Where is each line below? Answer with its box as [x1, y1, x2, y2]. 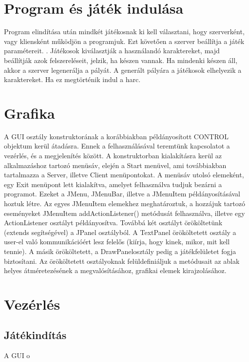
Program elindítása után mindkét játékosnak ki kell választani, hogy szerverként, [4, 26, 245, 37]
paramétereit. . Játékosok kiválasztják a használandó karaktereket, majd [4, 45, 220, 56]
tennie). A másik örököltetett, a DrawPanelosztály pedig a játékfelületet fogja [4, 246, 236, 256]
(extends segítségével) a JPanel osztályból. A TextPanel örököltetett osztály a [4, 227, 236, 237]
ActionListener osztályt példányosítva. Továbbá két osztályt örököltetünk [4, 217, 223, 228]
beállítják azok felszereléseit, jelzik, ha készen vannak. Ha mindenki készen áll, [4, 55, 238, 65]
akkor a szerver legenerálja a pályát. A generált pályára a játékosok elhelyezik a [4, 64, 242, 75]
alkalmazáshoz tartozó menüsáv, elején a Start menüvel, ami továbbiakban [4, 160, 227, 170]
